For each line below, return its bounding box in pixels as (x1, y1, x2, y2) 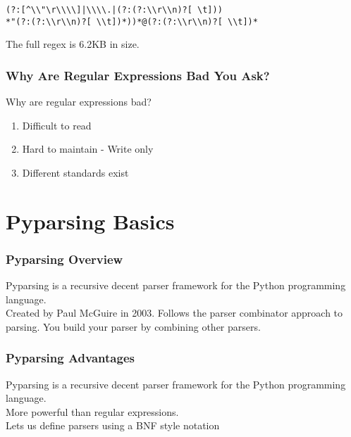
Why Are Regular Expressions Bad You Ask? (6, 66, 270, 84)
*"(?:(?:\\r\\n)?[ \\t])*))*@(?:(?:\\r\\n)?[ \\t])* (6, 16, 258, 27)
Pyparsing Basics (6, 206, 175, 235)
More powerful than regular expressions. (6, 404, 179, 419)
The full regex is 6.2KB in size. (6, 37, 140, 51)
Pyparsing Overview (6, 250, 123, 267)
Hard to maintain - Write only (22, 141, 154, 156)
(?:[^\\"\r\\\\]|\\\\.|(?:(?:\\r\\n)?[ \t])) (6, 5, 223, 15)
